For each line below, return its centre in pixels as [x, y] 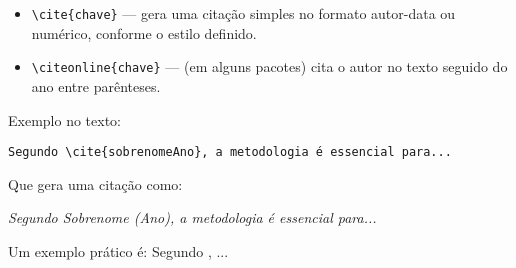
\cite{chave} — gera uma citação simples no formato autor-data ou [243, 13]
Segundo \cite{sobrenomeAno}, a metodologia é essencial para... [230, 152]
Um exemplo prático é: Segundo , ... [118, 250]
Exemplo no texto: [64, 119]
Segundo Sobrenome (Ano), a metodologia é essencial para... [192, 217]
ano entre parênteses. [96, 85]
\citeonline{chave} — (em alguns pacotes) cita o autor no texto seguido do [269, 66]
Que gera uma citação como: [95, 183]
